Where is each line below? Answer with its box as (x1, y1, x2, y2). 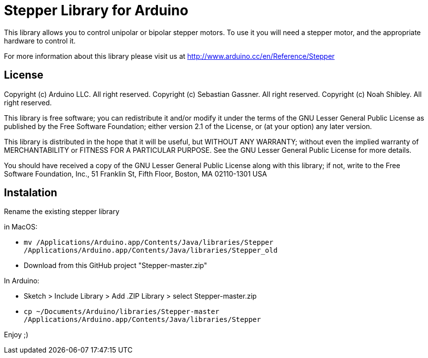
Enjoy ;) (4, 330, 29, 339)
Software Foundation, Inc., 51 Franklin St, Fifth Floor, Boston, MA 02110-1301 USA (4, 169, 267, 178)
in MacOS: (4, 223, 38, 231)
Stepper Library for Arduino (4, 2, 189, 19)
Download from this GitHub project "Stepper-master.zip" (24, 261, 207, 270)
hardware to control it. (4, 36, 76, 45)
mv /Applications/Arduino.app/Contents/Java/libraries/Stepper (24, 238, 273, 247)
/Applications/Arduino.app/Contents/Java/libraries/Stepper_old (24, 246, 278, 255)
